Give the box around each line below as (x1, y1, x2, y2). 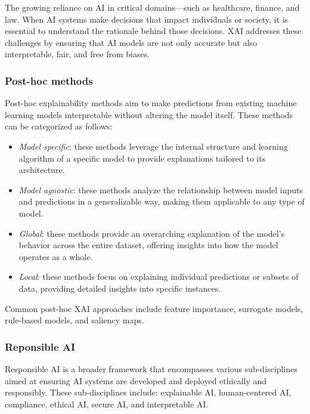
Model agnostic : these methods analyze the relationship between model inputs (18, 183, 303, 196)
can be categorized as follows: (5, 120, 113, 132)
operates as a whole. (18, 250, 93, 262)
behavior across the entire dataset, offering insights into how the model (18, 239, 278, 251)
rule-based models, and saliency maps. (5, 314, 144, 326)
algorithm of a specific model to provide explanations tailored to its (18, 152, 266, 164)
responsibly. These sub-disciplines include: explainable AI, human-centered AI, (5, 386, 292, 398)
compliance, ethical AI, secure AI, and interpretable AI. (5, 397, 209, 410)
